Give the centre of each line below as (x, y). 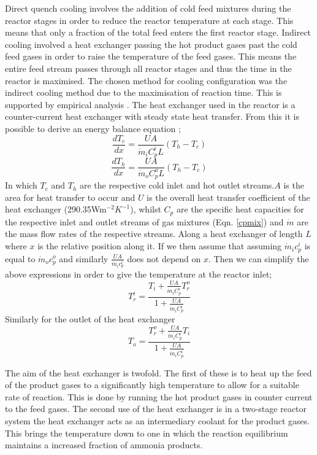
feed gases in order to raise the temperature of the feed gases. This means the (151, 56)
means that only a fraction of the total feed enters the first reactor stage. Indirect (158, 32)
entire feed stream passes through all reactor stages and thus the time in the (148, 68)
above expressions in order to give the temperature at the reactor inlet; (139, 274)
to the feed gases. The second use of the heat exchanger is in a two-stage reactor (156, 409)
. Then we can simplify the (259, 258)
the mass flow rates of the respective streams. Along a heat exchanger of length (154, 234)
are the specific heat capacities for (240, 209)
